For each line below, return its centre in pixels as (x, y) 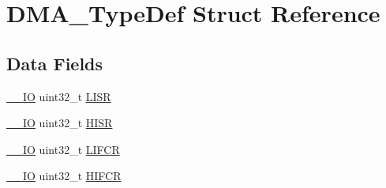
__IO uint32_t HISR (60, 123)
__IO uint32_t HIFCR (64, 176)
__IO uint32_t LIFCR (63, 149)
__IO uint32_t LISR (59, 96)
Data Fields (55, 63)
